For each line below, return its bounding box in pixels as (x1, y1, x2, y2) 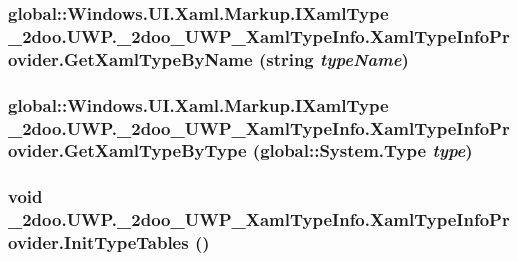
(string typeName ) (258, 46, 409, 71)
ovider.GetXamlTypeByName (8, 46, 253, 71)
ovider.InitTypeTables (8, 230, 189, 255)
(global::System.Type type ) (252, 138, 473, 163)
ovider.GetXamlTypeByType (8, 138, 247, 163)
